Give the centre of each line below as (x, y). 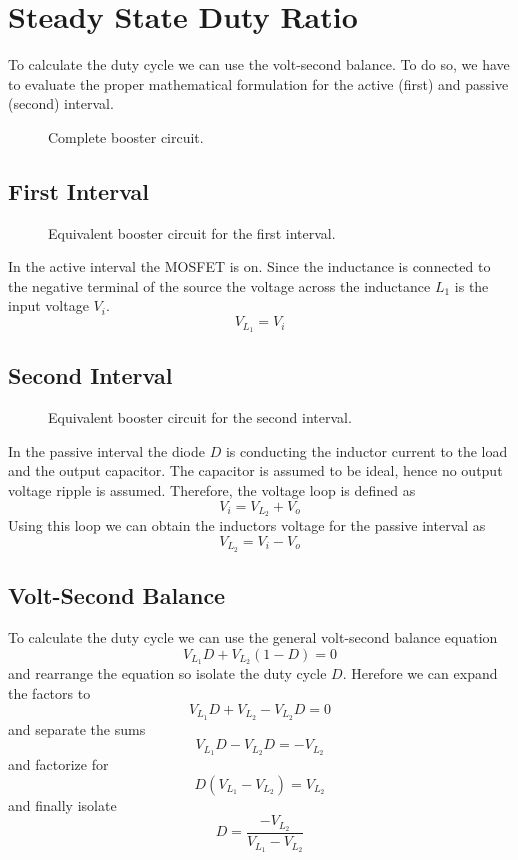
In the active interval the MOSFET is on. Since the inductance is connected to (249, 266)
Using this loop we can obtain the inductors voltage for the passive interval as (247, 525)
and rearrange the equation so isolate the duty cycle (167, 673)
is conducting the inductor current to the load (366, 450)
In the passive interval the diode (106, 450)
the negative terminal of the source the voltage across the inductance (219, 285)
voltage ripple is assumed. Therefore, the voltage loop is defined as (212, 489)
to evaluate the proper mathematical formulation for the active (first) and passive (258, 83)
